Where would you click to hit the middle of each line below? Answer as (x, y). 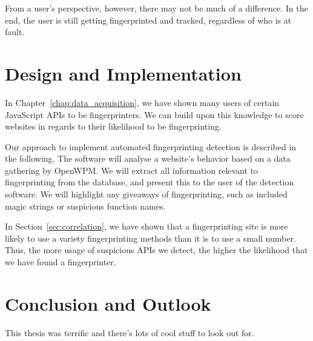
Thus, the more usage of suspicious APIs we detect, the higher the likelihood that (156, 250)
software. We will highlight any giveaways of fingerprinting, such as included (146, 194)
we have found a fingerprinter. (61, 262)
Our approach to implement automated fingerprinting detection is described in (151, 146)
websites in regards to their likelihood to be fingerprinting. (113, 126)
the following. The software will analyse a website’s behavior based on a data (148, 158)
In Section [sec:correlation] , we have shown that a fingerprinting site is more (147, 226)
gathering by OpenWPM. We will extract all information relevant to (132, 170)
